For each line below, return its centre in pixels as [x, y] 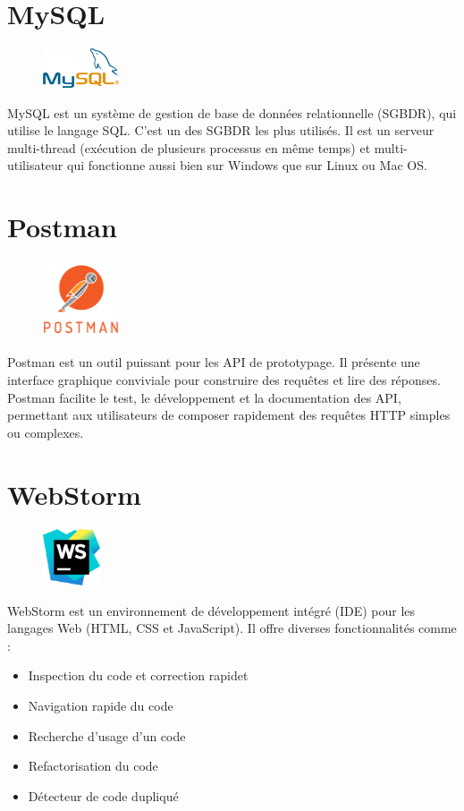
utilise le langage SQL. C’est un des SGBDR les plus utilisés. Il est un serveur [221, 130]
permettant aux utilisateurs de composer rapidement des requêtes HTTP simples [229, 415]
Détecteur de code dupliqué [103, 795]
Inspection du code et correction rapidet [138, 675]
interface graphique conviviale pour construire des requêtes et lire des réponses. [224, 380]
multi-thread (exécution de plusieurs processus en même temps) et [189, 147]
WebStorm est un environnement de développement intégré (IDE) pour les [211, 610]
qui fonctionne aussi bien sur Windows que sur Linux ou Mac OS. [247, 165]
